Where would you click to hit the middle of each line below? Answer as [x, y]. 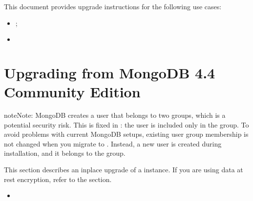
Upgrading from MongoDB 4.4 [110, 72]
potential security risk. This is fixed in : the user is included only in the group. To [126, 124]
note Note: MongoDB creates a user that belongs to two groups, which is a [115, 115]
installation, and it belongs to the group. [65, 153]
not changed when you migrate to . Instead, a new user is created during [113, 143]
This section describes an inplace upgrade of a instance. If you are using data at [124, 170]
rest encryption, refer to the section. [58, 179]
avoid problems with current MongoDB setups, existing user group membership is [126, 134]
